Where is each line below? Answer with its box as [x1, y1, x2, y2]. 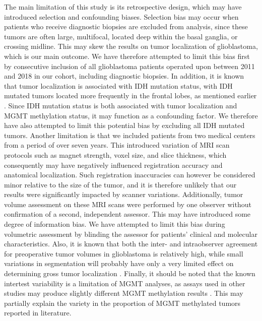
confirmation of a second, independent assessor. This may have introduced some [4, 209, 251, 219]
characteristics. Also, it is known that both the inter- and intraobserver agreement [4, 238, 258, 249]
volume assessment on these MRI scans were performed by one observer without [4, 199, 251, 209]
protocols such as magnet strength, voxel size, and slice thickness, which [4, 149, 227, 160]
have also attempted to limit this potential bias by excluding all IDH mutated [4, 120, 245, 131]
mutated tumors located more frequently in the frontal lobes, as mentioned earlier [4, 90, 257, 101]
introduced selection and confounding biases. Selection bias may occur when [4, 11, 239, 22]
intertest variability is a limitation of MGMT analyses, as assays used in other [4, 278, 245, 288]
